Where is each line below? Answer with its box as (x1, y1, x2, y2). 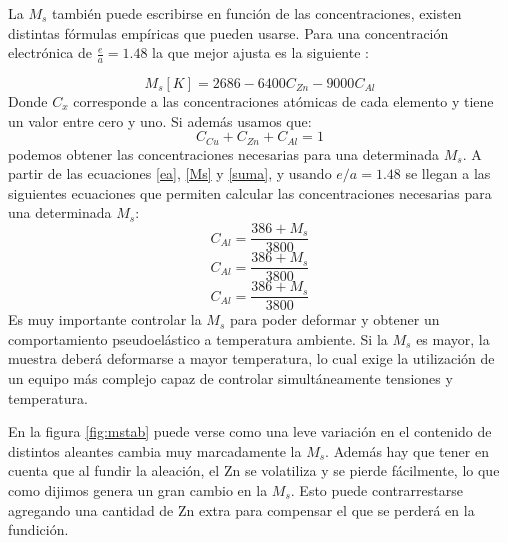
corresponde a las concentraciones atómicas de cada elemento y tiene (73, 91, 494, 112)
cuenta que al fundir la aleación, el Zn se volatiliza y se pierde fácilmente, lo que (8, 460, 500, 481)
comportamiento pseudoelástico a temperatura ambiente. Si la (8, 328, 388, 349)
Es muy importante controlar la (8, 309, 202, 330)
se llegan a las (405, 163, 491, 184)
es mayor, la (416, 328, 490, 349)
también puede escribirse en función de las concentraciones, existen (52, 3, 462, 23)
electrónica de (8, 42, 93, 63)
